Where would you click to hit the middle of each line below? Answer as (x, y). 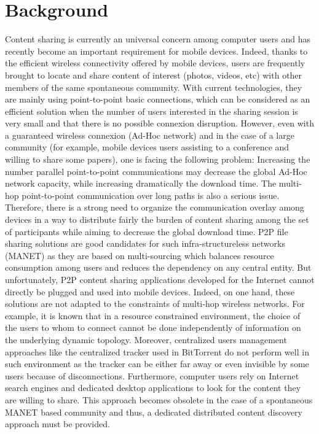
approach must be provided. (57, 424)
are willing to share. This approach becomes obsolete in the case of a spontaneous (159, 399)
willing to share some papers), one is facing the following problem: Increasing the (158, 159)
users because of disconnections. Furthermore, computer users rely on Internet (152, 375)
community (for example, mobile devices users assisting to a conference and (147, 147)
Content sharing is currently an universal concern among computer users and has (158, 39)
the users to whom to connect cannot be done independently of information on (153, 327)
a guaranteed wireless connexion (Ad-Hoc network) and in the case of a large (150, 135)
